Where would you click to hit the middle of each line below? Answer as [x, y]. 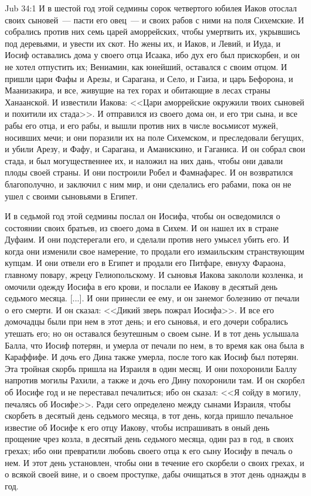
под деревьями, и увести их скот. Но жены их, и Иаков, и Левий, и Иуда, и [143, 43]
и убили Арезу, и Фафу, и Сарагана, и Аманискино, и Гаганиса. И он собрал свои [155, 149]
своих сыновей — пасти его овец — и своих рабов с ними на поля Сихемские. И [155, 19]
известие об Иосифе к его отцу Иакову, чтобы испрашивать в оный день [137, 427]
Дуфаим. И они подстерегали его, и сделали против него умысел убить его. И [147, 239]
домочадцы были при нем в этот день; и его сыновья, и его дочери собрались [147, 321]
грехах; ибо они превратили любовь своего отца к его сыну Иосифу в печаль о [149, 450]
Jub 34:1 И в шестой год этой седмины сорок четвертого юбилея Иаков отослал [151, 8]
